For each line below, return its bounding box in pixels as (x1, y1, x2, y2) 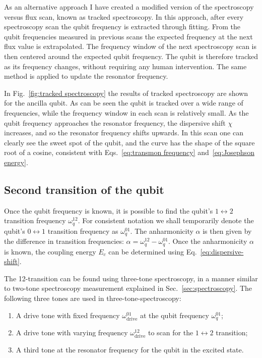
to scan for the (148, 327, 193, 338)
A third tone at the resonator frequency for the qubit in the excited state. (16, 344, 244, 355)
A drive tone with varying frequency (16, 327, 128, 338)
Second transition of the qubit (4, 181, 164, 197)
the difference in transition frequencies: (4, 236, 124, 246)
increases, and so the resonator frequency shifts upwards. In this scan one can (4, 127, 243, 138)
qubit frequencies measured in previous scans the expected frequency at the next (4, 31, 253, 41)
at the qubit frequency (140, 310, 209, 320)
